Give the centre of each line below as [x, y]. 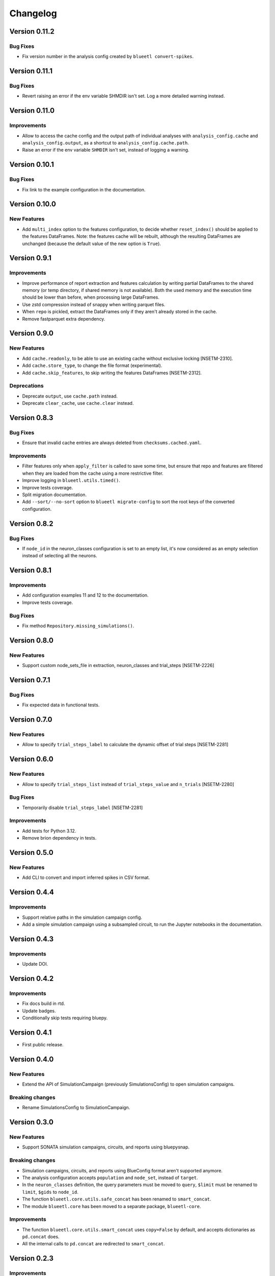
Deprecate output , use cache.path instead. [70, 396]
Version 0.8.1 [31, 570]
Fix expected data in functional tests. [61, 705]
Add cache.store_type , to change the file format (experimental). [92, 365]
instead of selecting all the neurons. [60, 556]
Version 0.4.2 [32, 978]
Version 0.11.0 [32, 111]
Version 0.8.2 [31, 523]
